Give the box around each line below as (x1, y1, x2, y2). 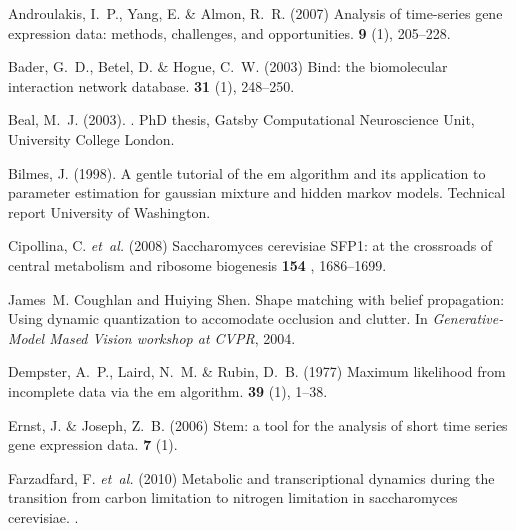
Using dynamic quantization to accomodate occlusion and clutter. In (8, 308, 428, 329)
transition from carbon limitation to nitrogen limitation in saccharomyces (8, 487, 458, 508)
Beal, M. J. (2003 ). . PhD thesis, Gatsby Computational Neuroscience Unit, (8, 109, 475, 130)
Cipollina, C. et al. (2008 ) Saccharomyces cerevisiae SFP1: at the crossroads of (8, 235, 493, 256)
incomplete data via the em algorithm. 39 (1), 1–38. (8, 380, 328, 401)
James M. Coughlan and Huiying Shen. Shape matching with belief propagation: (8, 288, 505, 309)
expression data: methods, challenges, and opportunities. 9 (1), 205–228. (8, 22, 451, 43)
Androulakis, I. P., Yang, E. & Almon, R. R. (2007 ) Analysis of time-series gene (8, 3, 503, 23)
